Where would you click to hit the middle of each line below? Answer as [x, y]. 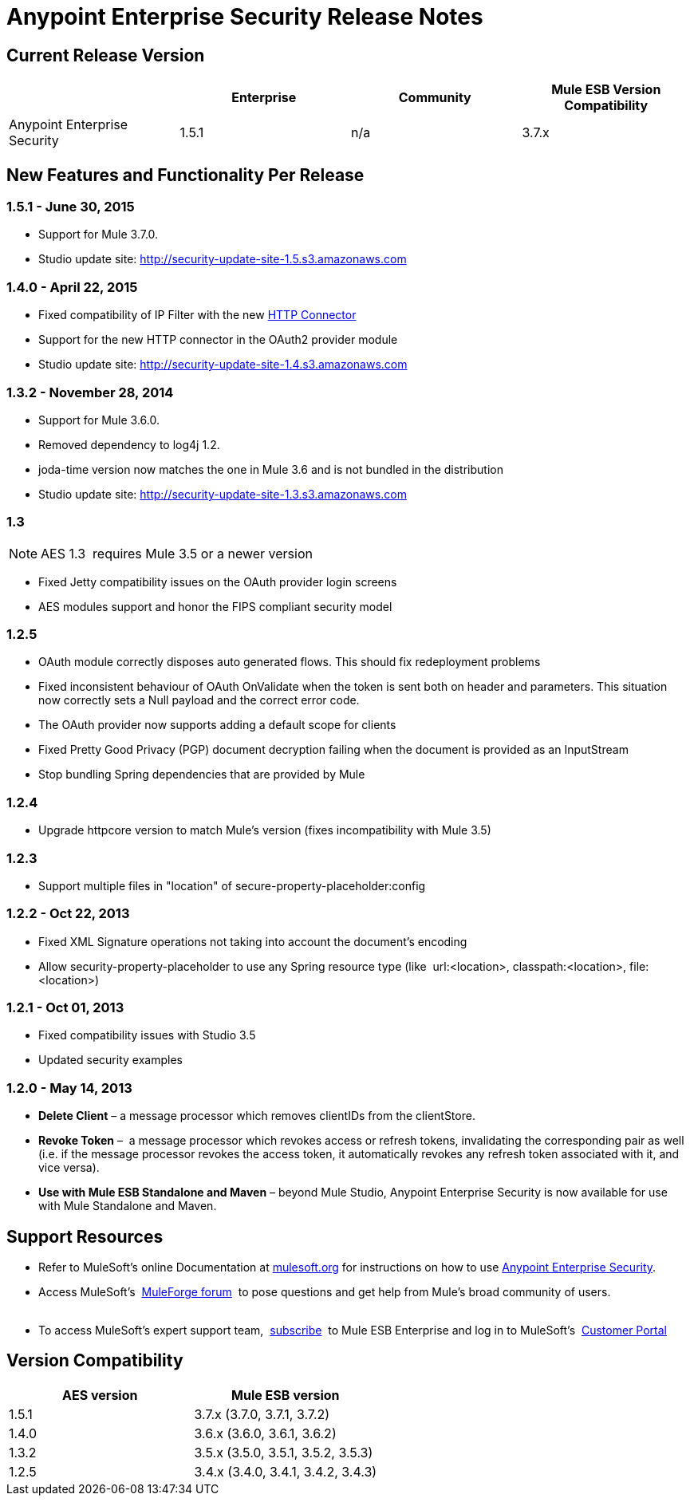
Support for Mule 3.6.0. [99, 420]
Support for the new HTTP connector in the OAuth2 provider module [218, 340]
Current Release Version [106, 55]
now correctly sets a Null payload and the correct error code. [199, 700]
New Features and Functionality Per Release [185, 175]
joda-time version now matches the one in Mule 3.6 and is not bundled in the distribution [271, 469]
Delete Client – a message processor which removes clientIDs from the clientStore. [257, 1116]
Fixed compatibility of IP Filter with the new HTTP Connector [197, 315]
